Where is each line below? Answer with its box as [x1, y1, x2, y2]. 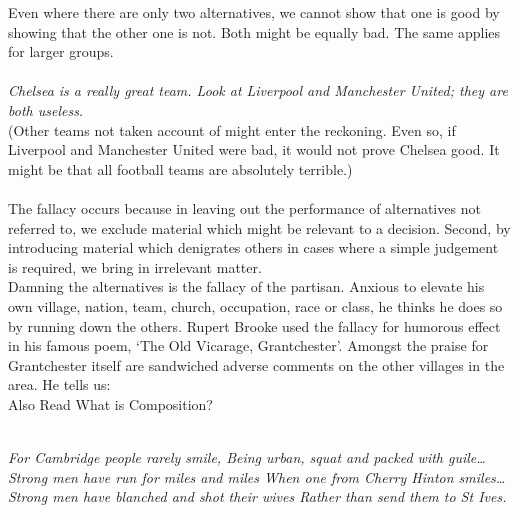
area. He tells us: [8, 374, 111, 395]
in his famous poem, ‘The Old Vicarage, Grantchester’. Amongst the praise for [8, 335, 489, 356]
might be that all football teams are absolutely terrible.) [8, 158, 353, 179]
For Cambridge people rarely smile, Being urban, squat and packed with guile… [8, 447, 486, 468]
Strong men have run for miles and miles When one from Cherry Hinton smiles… [8, 466, 506, 487]
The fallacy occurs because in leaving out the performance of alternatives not [8, 197, 481, 218]
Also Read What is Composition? [8, 393, 213, 414]
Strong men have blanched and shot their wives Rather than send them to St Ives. [8, 486, 507, 507]
